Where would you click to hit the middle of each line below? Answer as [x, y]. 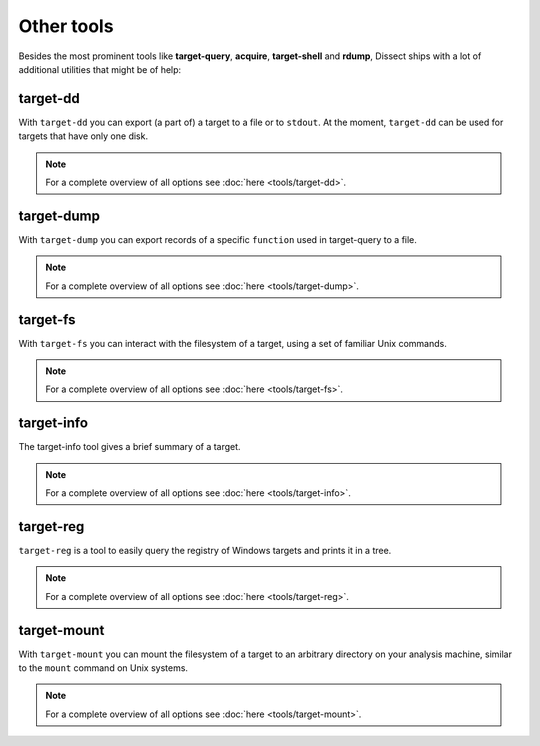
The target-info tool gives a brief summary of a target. [129, 447]
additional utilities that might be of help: [100, 69]
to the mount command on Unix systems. [103, 668]
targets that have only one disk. [83, 136]
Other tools [66, 26]
